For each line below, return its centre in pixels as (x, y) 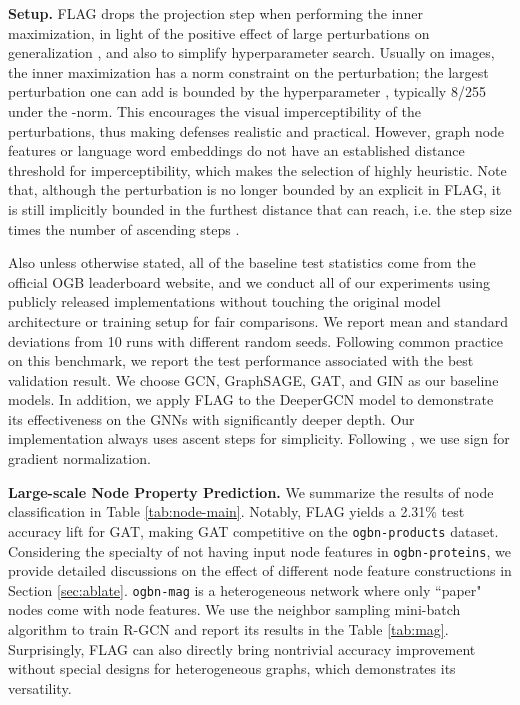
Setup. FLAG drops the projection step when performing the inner (215, 13)
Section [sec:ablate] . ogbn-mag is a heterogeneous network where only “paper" (245, 589)
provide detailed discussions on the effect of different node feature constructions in (260, 570)
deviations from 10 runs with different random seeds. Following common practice (255, 340)
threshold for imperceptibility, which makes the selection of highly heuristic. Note (257, 169)
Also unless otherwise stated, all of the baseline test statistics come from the (242, 262)
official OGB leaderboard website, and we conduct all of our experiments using (249, 281)
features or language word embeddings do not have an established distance (236, 150)
